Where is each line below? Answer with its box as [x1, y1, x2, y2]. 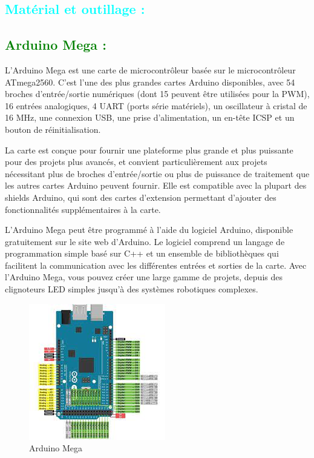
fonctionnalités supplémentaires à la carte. [5, 203, 161, 215]
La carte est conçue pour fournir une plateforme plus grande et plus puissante [5, 143, 293, 156]
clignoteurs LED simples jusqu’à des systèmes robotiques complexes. [5, 283, 258, 295]
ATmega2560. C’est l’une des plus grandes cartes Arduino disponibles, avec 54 [5, 75, 295, 88]
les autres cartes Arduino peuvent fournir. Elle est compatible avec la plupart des [5, 179, 307, 192]
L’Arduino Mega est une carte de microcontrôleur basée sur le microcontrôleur [5, 63, 296, 76]
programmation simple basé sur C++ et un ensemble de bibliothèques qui [5, 247, 279, 260]
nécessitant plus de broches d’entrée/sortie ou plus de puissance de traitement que [5, 167, 310, 180]
